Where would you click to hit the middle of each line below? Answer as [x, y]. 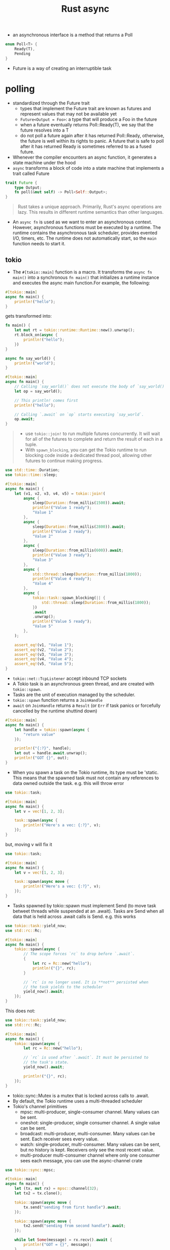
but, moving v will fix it [29, 844]
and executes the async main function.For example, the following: [81, 283]
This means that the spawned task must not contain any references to [86, 778]
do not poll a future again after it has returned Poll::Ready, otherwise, [92, 135]
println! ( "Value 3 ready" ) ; [62, 555]
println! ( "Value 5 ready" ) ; [62, 622]
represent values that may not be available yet [68, 114]
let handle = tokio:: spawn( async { [52, 730]
